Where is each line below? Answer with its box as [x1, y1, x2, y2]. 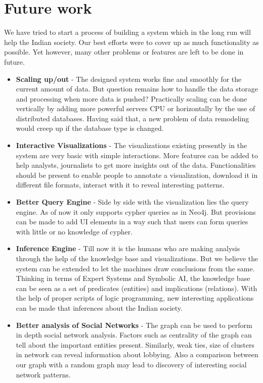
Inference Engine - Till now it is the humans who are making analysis [16, 243, 240, 254]
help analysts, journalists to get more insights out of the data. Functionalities [16, 160, 256, 170]
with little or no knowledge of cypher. [16, 226, 133, 236]
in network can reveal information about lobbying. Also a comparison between [16, 349, 258, 360]
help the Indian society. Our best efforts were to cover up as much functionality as [4, 36, 259, 47]
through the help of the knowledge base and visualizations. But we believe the [16, 253, 258, 263]
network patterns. [16, 369, 71, 379]
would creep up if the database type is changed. [16, 123, 164, 133]
